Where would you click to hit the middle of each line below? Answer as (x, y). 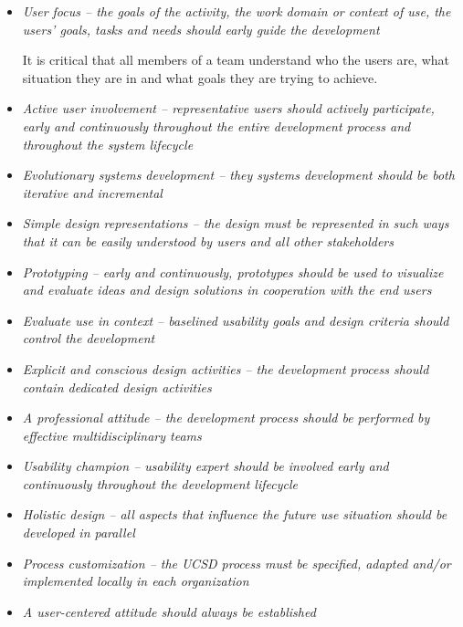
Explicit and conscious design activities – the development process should (226, 368)
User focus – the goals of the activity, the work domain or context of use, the (237, 11)
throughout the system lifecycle (108, 144)
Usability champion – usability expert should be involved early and (205, 466)
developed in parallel (79, 533)
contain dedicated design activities (117, 387)
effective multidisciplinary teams (112, 435)
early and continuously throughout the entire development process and (216, 125)
